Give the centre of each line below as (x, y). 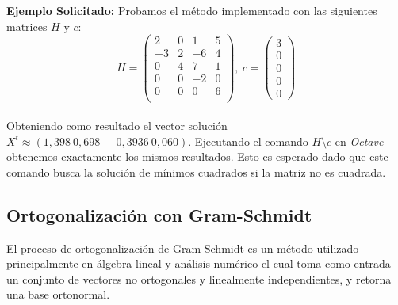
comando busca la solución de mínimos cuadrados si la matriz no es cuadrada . (196, 172)
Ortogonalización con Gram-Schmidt (159, 214)
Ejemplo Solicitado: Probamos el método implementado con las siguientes (192, 10)
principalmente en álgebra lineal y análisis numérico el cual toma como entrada (199, 263)
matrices (27, 26)
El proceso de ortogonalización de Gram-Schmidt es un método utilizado (183, 248)
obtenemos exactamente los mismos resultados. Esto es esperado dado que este (197, 156)
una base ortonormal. (58, 294)
